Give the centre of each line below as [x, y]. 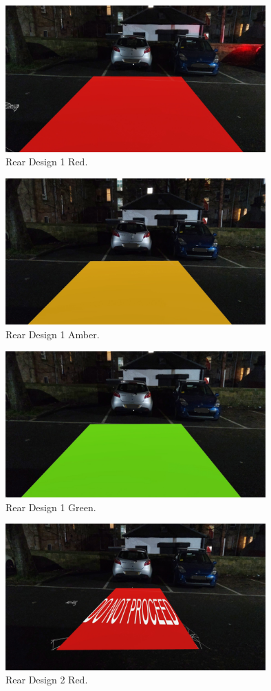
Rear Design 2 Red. [47, 680]
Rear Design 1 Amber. [53, 334]
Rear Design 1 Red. [47, 162]
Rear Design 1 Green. [51, 507]
